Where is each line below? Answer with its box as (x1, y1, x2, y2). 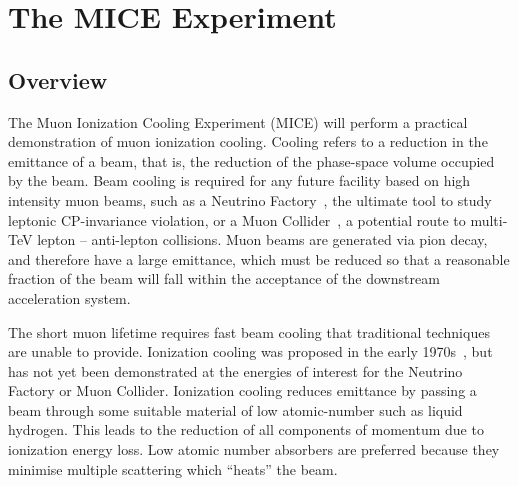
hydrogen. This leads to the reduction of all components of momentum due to (8, 419, 484, 440)
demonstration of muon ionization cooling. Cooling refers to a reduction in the (8, 131, 488, 152)
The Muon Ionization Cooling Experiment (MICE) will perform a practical (8, 111, 468, 132)
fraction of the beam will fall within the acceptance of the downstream (8, 268, 440, 289)
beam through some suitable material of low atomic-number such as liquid (8, 399, 463, 420)
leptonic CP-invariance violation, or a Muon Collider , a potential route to (8, 209, 466, 230)
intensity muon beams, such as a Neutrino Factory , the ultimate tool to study (8, 189, 492, 210)
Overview (8, 64, 108, 95)
